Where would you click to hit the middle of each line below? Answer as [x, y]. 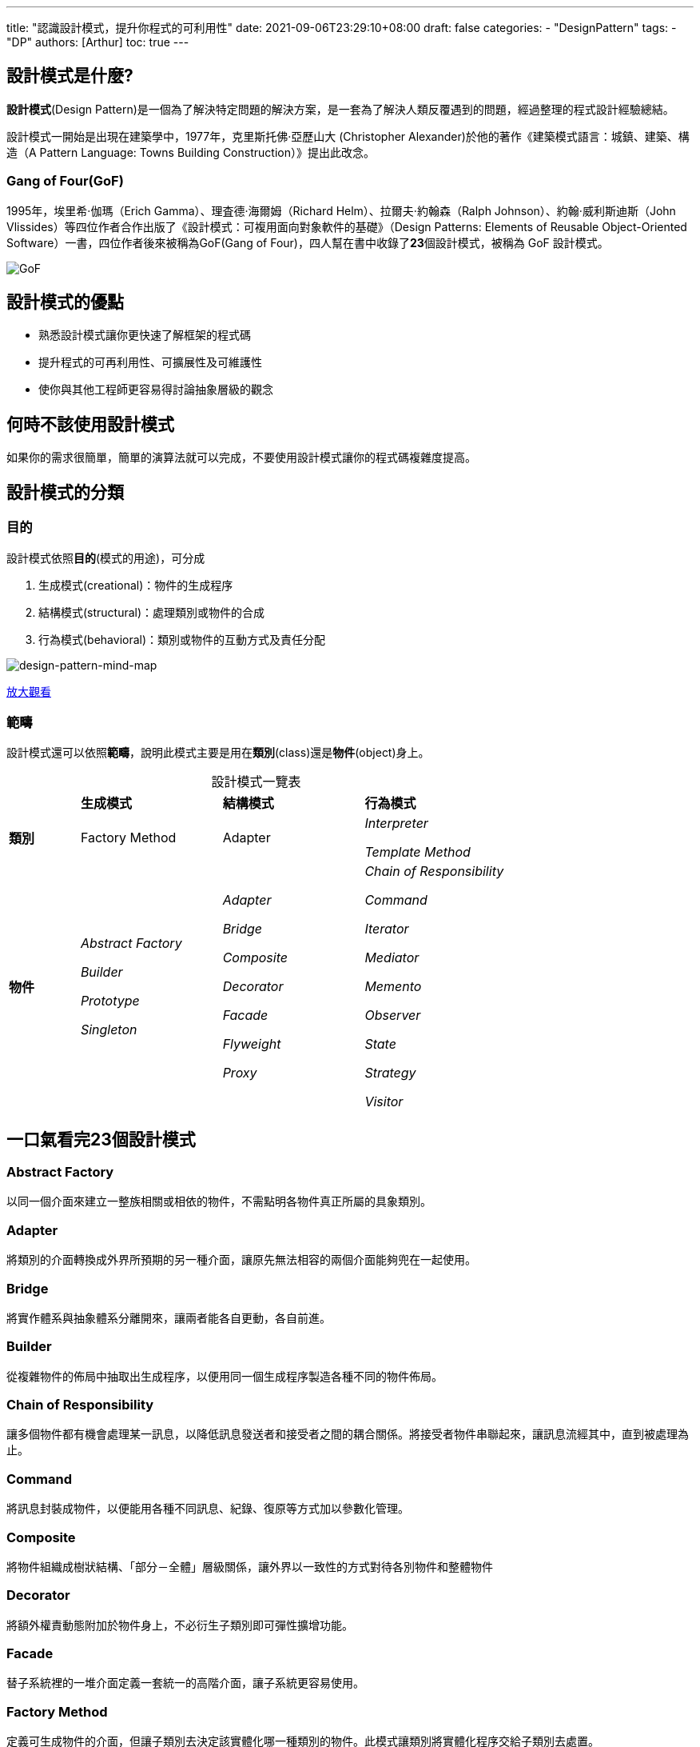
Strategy [390, 1073]
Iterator [387, 929]
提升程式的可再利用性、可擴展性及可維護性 [150, 362]
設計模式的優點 [65, 302]
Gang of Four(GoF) [65, 181]
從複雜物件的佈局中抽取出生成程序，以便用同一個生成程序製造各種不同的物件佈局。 [225, 1376]
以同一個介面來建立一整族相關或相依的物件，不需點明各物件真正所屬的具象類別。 [219, 1201]
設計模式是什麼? [70, 76]
